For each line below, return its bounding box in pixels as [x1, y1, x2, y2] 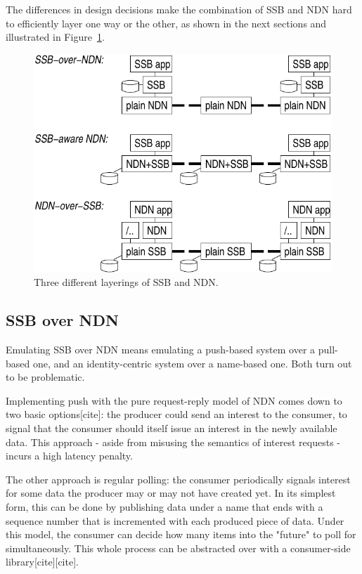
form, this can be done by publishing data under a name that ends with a [6, 500, 323, 514]
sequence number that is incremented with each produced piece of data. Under [6, 513, 344, 528]
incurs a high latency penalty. [6, 448, 133, 463]
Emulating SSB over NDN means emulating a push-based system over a [6, 342, 316, 357]
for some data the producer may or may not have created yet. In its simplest [6, 485, 336, 500]
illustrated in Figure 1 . [6, 30, 105, 44]
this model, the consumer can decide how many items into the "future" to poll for [6, 527, 356, 542]
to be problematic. [6, 370, 85, 384]
